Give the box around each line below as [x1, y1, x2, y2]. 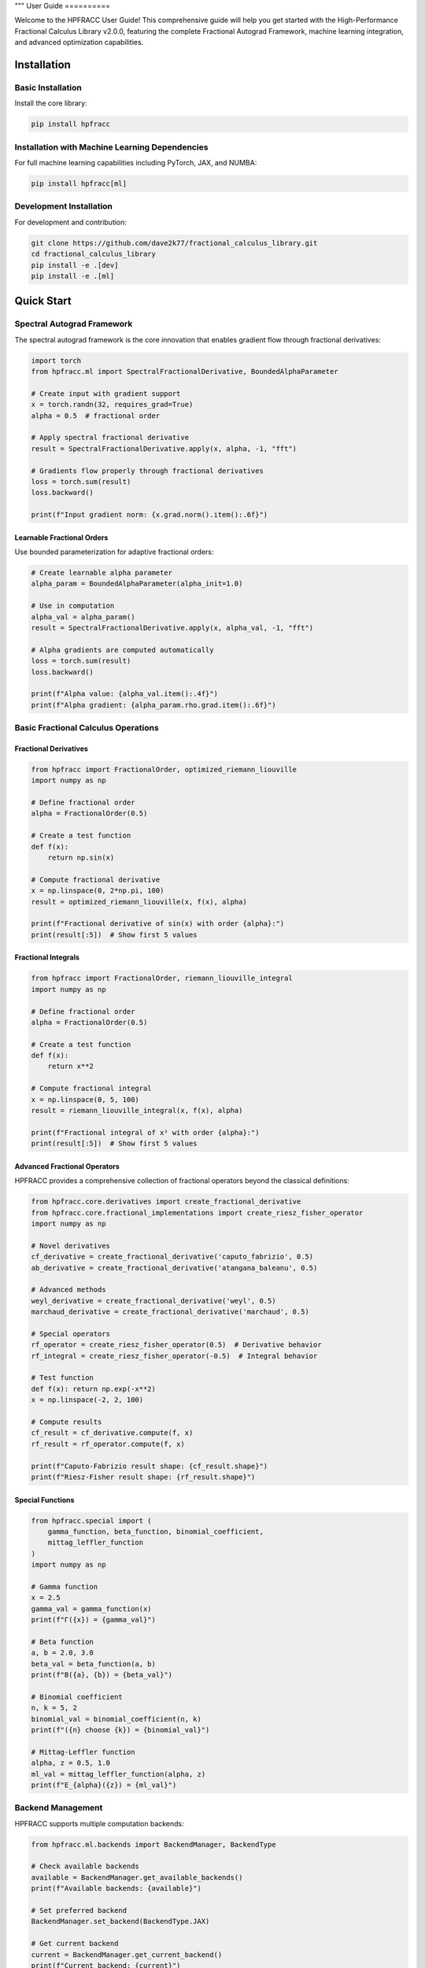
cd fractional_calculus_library [31, 250, 157, 259]
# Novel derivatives [31, 1241, 110, 1250]
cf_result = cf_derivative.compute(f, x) [31, 1429, 194, 1437]
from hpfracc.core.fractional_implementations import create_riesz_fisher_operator [31, 1208, 364, 1217]
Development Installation [14, 201, 113, 212]
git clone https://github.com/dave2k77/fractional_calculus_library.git [31, 239, 318, 247]
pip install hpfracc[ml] [31, 179, 128, 188]
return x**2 [47, 1062, 94, 1071]
